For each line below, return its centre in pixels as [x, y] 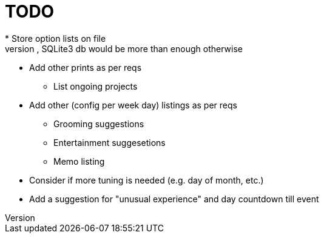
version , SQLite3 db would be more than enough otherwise [124, 48]
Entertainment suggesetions [110, 142]
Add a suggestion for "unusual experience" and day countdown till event [174, 199]
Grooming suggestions [99, 124]
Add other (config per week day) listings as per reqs [133, 105]
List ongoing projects [96, 86]
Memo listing [79, 161]
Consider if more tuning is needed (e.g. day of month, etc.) [147, 180]
